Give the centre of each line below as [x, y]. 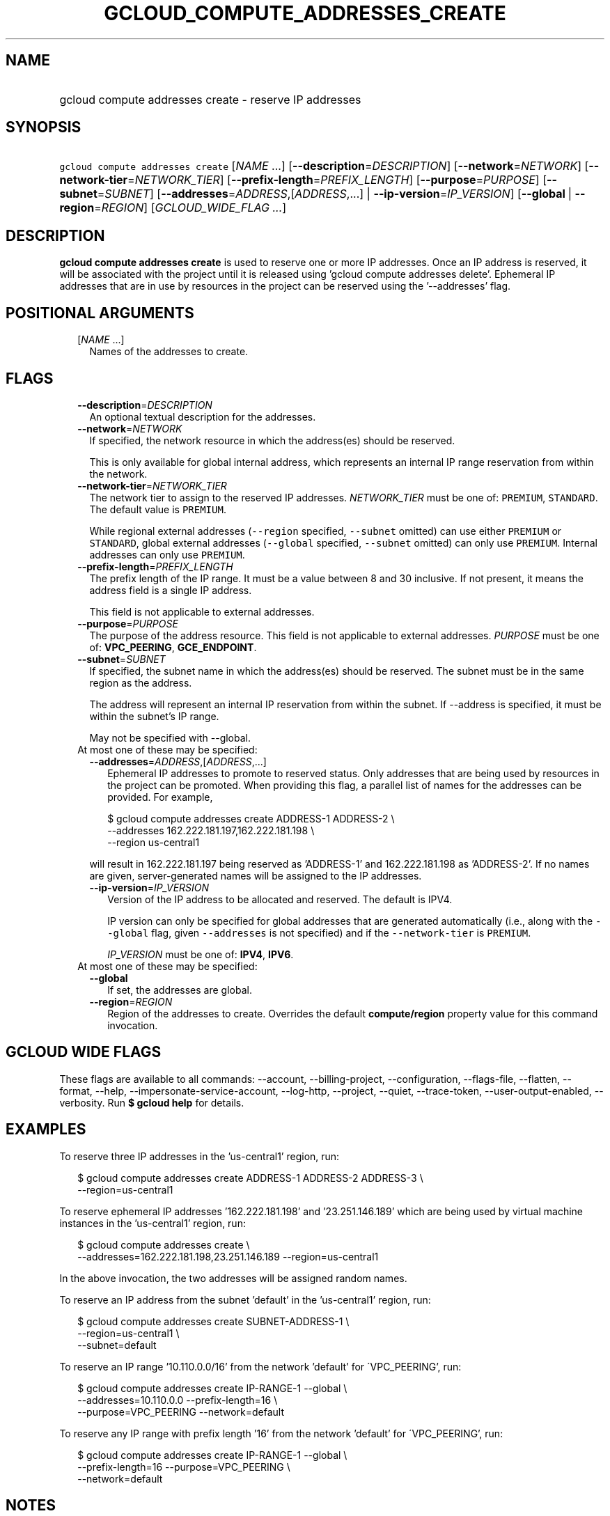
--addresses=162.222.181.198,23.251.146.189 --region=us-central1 [228, 1256]
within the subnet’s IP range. [154, 716]
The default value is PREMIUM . [158, 509]
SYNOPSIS [44, 127]
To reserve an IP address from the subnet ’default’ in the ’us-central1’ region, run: [245, 1299]
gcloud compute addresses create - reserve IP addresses [210, 99]
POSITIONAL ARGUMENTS [100, 313]
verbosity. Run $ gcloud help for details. [152, 1102]
